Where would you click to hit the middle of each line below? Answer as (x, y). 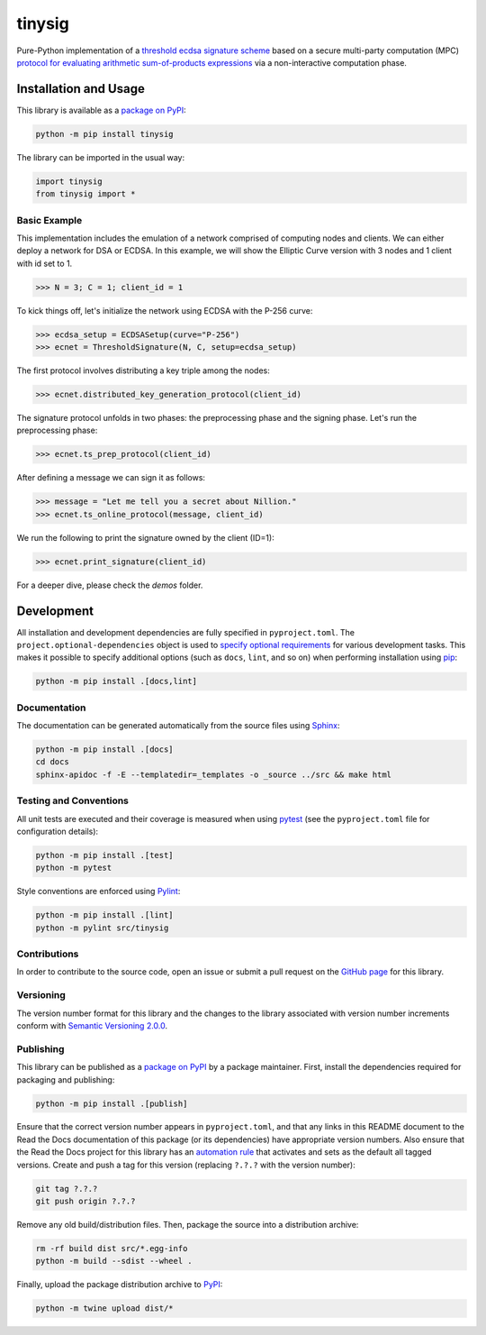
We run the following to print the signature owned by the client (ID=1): (145, 537)
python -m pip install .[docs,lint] (117, 681)
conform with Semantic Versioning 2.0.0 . (92, 1025)
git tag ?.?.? (67, 1189)
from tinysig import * (85, 194)
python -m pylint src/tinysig (102, 928)
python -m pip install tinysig (105, 134)
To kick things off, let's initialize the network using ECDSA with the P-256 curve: (165, 310)
